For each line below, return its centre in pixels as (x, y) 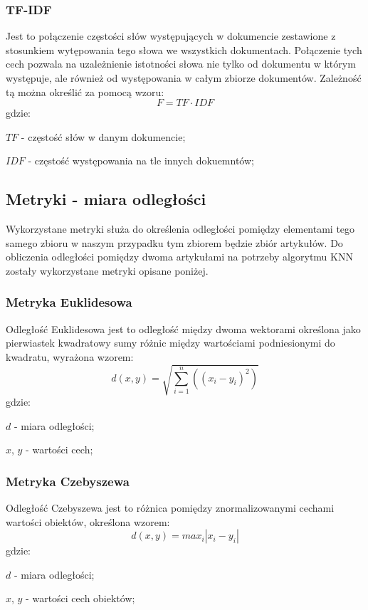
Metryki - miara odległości (106, 199)
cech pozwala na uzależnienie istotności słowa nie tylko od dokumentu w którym (181, 64)
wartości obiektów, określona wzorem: (88, 521)
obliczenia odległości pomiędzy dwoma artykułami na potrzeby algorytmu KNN (179, 257)
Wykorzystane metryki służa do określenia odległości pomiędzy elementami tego (180, 229)
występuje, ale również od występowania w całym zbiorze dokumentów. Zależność (184, 78)
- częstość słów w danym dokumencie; (103, 136)
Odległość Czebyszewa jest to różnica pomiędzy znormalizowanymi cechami (170, 508)
